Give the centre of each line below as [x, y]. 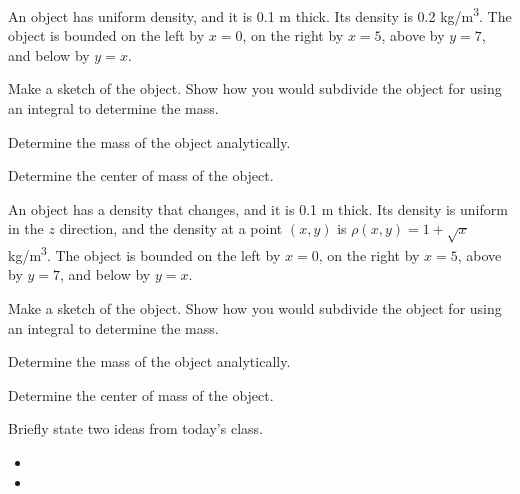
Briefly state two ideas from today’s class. [135, 428]
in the [26, 228]
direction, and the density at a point [171, 228]
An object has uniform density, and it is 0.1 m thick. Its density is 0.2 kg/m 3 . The [260, 14]
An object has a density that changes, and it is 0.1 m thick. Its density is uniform [258, 208]
